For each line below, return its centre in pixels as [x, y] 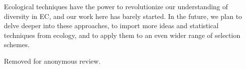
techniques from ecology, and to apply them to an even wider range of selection [122, 35]
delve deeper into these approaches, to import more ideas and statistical [111, 26]
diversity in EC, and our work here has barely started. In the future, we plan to [123, 16]
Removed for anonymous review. [52, 60]
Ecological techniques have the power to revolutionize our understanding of [116, 6]
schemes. [17, 44]
